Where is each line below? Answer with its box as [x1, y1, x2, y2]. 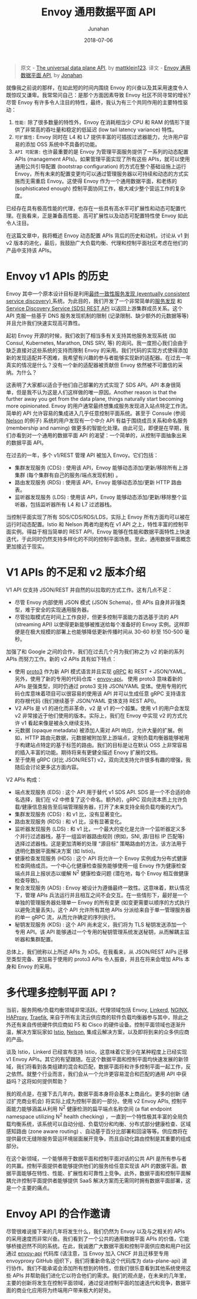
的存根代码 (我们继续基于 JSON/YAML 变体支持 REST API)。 [14, 697, 159, 704]
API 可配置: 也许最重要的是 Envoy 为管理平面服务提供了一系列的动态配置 [14, 148, 189, 155]
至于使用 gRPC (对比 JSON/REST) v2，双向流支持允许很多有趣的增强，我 [14, 756, 191, 763]
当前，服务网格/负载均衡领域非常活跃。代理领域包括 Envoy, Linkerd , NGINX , [6, 1006, 189, 1014]
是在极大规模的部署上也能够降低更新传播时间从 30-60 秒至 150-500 [19, 628, 184, 635]
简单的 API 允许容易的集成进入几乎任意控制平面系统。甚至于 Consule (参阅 [6, 410, 186, 417]
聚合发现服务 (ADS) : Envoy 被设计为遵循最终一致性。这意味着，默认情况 [14, 884, 190, 892]
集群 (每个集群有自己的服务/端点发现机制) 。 [14, 471, 121, 479]
